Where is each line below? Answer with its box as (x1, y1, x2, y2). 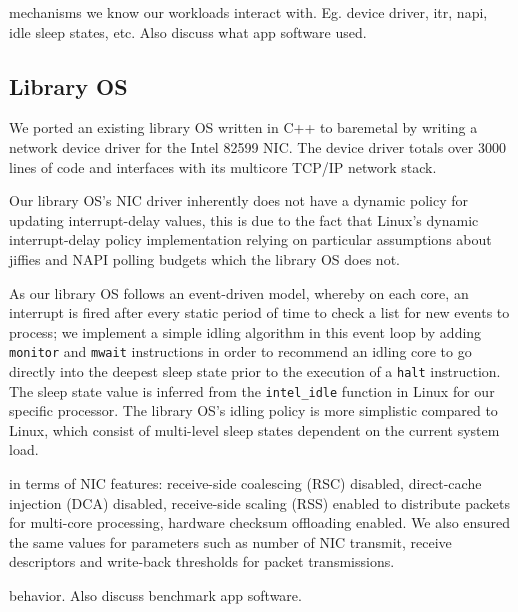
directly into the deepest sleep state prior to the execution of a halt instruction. (9, 360, 501, 381)
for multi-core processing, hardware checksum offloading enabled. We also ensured (9, 512, 511, 533)
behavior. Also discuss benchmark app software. (9, 585, 302, 606)
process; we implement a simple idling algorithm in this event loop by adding (9, 321, 482, 342)
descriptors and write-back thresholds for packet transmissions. (9, 551, 395, 572)
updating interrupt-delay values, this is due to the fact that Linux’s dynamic (9, 209, 479, 230)
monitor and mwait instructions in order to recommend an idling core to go (9, 341, 472, 362)
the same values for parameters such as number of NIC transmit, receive (9, 531, 452, 552)
